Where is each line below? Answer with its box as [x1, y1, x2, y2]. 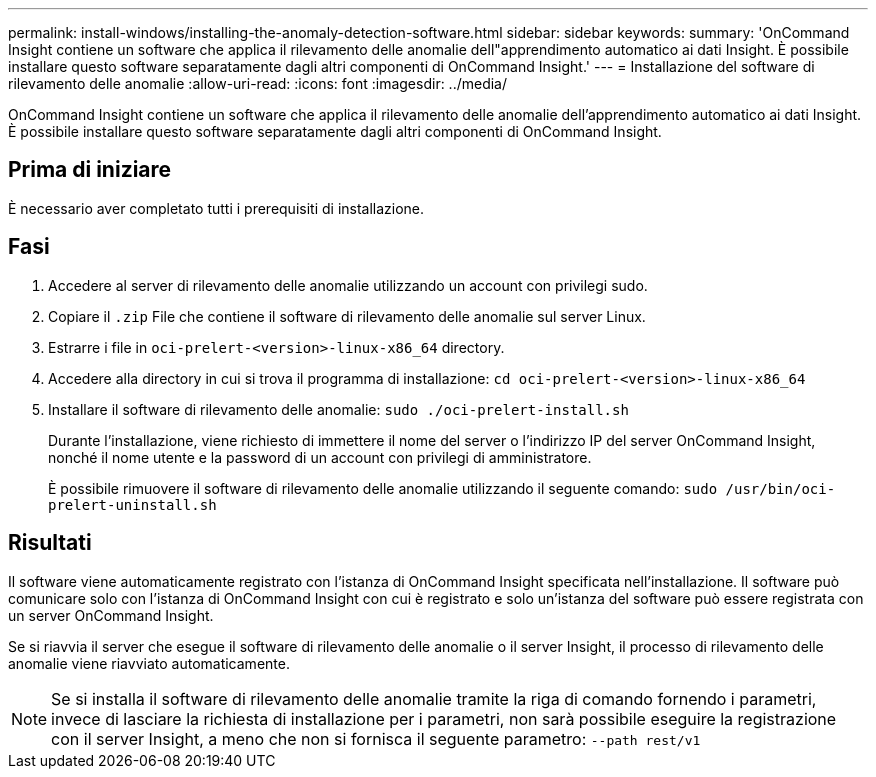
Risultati [8, 530, 92, 556]
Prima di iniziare [8, 157, 172, 183]
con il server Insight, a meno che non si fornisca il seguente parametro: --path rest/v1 [51, 728, 701, 749]
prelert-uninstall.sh [48, 496, 217, 513]
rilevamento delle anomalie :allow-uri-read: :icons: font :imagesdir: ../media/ [8, 75, 508, 92]
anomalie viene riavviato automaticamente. [8, 654, 290, 672]
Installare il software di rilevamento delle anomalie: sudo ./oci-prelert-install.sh [48, 400, 629, 418]
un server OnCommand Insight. [8, 606, 214, 624]
